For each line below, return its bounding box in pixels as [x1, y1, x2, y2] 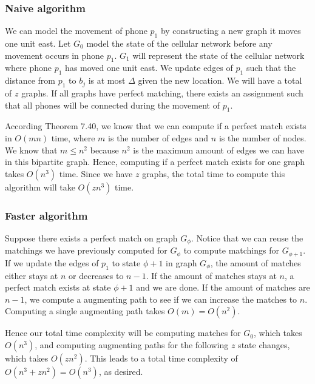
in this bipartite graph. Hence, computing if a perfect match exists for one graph [5, 155, 305, 168]
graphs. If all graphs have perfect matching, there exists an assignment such [21, 87, 303, 99]
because [90, 143, 119, 156]
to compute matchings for [183, 244, 279, 257]
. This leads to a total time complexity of [84, 352, 238, 365]
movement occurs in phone [5, 49, 104, 61]
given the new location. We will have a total [138, 74, 302, 87]
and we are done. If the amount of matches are [136, 281, 310, 294]
